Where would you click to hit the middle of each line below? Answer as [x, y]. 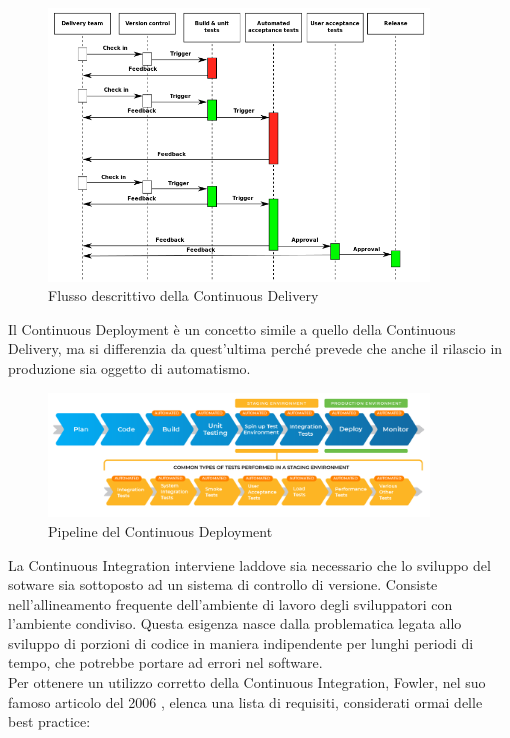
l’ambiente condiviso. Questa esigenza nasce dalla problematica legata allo [235, 623]
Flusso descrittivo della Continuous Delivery [183, 295]
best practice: [49, 721]
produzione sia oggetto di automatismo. [129, 367]
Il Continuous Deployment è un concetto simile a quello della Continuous [232, 328]
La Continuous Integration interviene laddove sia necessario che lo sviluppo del [249, 564]
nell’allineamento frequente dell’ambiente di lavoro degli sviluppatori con [230, 603]
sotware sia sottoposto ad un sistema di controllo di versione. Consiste [223, 584]
